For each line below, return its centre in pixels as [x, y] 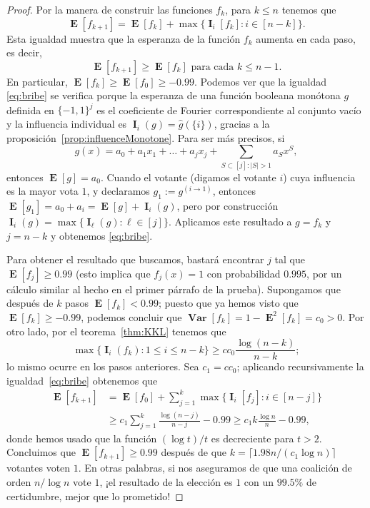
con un [259, 482]
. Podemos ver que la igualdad [260, 81]
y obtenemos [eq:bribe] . [101, 235]
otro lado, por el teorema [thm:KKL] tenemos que [116, 331]
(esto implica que [113, 273]
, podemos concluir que [131, 316]
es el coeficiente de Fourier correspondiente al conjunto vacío [229, 110]
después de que [194, 452]
